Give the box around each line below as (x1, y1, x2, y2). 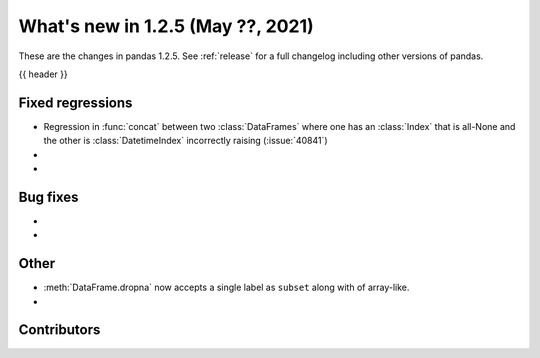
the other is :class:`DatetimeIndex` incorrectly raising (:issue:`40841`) (43, 135, 329, 147)
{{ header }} (18, 68, 69, 80)
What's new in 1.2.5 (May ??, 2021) (18, 15, 314, 37)
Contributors (18, 321, 101, 339)
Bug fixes (18, 188, 79, 205)
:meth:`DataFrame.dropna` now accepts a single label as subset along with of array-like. (43, 281, 410, 294)
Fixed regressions (18, 94, 133, 111)
